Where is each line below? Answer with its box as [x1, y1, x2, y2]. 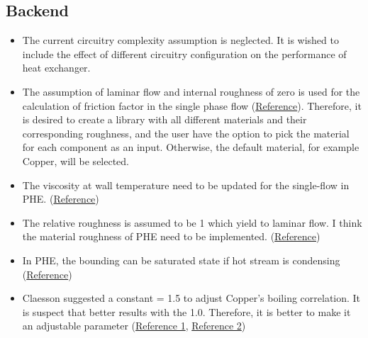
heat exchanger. [22, 60, 91, 75]
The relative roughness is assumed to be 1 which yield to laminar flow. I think [22, 215, 362, 230]
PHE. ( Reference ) [22, 191, 99, 206]
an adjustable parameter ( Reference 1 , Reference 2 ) [22, 318, 246, 333]
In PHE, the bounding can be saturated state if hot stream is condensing [22, 252, 340, 267]
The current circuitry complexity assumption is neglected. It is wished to [22, 33, 339, 47]
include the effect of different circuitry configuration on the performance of [22, 46, 347, 61]
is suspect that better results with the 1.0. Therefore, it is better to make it [22, 304, 351, 319]
